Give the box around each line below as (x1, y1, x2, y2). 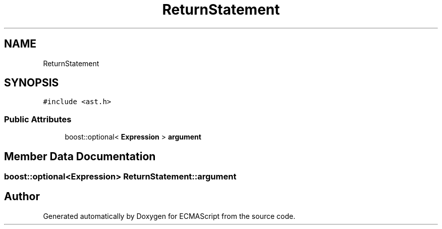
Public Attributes (4, 114, 72, 124)
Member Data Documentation (4, 150, 156, 163)
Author (4, 190, 40, 203)
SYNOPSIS (4, 76, 59, 89)
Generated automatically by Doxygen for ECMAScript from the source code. (43, 211, 296, 220)
